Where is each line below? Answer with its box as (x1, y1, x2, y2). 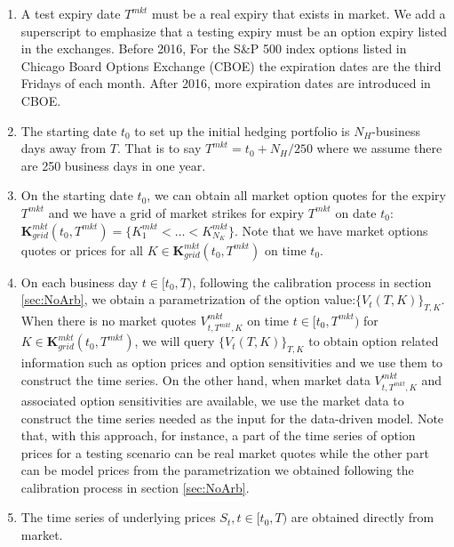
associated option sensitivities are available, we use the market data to (20, 390, 404, 409)
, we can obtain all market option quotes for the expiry (147, 186, 446, 205)
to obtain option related (308, 332, 439, 350)
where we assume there (316, 139, 442, 157)
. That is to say (117, 139, 202, 157)
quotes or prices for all (20, 240, 143, 259)
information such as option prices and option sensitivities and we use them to (20, 353, 443, 372)
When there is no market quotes (20, 310, 196, 329)
